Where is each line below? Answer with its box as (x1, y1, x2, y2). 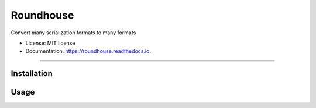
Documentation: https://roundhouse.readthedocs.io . (25, 48, 152, 55)
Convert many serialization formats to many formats (11, 29, 136, 36)
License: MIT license (25, 39, 75, 46)
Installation (11, 69, 53, 78)
